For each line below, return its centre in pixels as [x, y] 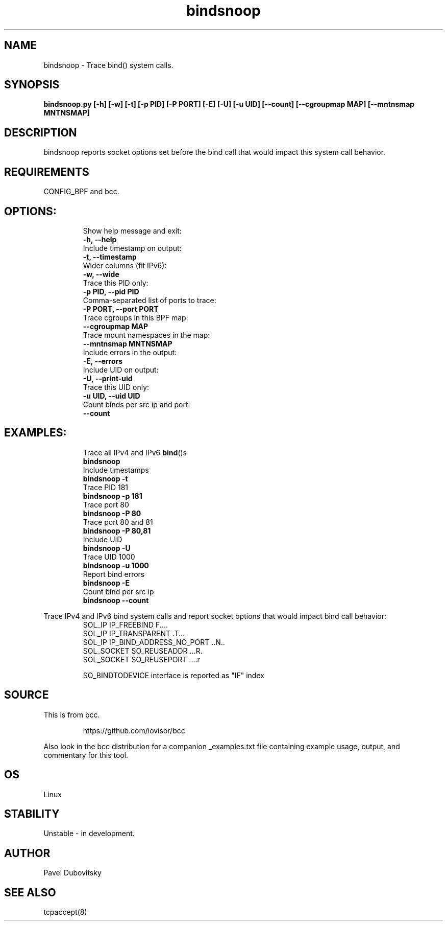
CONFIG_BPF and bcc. [81, 192]
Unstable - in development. [89, 834]
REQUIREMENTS [47, 172]
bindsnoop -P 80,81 [117, 530]
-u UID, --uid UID [111, 396]
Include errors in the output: [130, 352]
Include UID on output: [121, 369]
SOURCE [27, 695]
